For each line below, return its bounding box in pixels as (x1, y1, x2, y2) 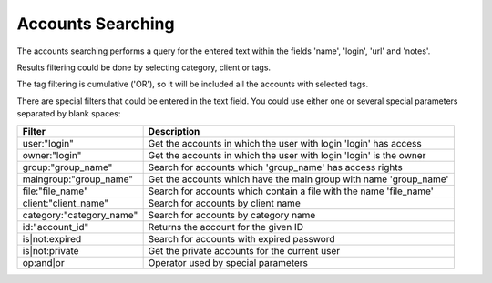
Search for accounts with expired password (148, 232, 335, 245)
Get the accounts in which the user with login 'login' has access (148, 136, 423, 149)
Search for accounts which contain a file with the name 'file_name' (148, 185, 435, 197)
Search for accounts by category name (148, 208, 316, 221)
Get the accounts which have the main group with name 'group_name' (148, 173, 449, 186)
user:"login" (22, 136, 75, 149)
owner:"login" (22, 148, 82, 161)
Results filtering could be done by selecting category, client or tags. (16, 62, 272, 73)
